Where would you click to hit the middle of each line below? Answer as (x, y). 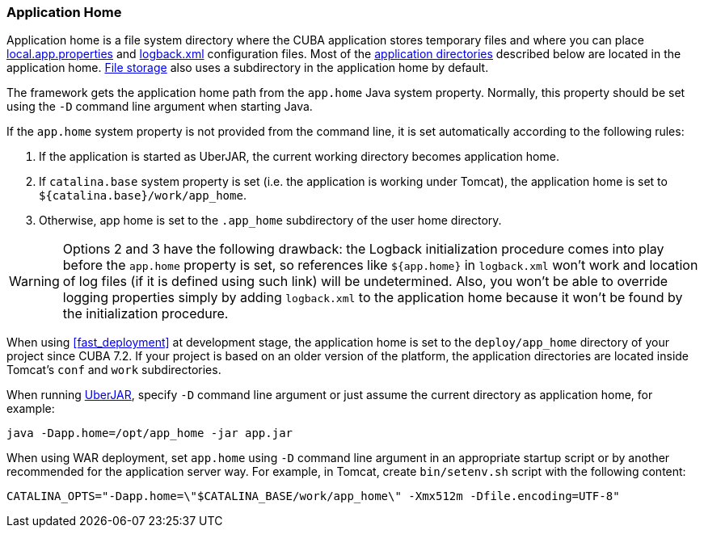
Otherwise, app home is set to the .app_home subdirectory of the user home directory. (270, 221)
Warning (34, 282)
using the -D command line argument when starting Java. (160, 107)
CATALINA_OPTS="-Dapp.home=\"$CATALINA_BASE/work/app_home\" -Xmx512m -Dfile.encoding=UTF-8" (313, 496)
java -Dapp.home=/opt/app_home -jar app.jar (150, 433)
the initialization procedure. (145, 314)
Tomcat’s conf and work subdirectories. (114, 370)
